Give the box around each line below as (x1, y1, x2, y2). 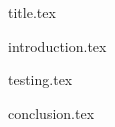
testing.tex (8, 69, 73, 90)
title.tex (8, 2, 56, 22)
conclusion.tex (8, 102, 95, 123)
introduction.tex (8, 35, 107, 56)
